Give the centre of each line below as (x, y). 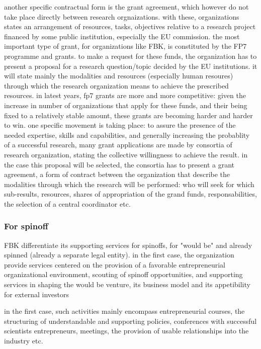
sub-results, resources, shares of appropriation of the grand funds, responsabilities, (130, 194)
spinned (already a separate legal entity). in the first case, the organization (119, 255)
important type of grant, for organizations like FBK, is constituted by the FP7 (125, 46)
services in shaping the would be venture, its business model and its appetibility (127, 284)
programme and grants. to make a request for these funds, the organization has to (130, 56)
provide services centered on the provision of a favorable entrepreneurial (115, 264)
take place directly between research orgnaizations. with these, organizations (122, 16)
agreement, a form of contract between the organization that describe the (117, 174)
